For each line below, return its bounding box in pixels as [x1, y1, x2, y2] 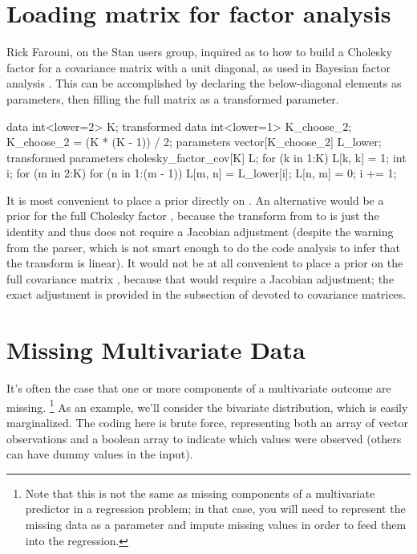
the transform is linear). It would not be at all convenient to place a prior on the [6, 255, 403, 271]
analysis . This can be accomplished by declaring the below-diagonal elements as [6, 75, 402, 92]
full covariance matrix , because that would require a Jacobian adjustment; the [6, 270, 395, 287]
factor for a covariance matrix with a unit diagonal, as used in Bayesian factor [6, 59, 391, 75]
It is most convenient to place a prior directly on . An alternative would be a [6, 191, 384, 208]
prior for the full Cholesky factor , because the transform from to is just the [6, 207, 379, 224]
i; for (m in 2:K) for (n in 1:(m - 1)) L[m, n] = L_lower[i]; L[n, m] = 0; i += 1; [6, 165, 397, 181]
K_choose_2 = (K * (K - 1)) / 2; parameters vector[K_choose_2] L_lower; [6, 133, 382, 150]
